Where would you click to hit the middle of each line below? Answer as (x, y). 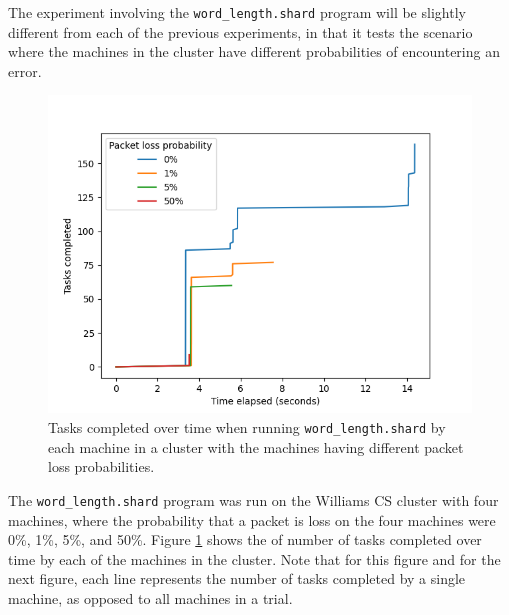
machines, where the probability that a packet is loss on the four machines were (252, 519)
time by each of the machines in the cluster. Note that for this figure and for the (254, 558)
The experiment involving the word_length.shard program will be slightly (237, 12)
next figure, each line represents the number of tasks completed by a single (237, 578)
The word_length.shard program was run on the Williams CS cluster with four (253, 499)
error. (25, 70)
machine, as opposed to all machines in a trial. (150, 597)
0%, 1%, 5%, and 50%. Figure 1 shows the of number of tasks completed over (245, 539)
